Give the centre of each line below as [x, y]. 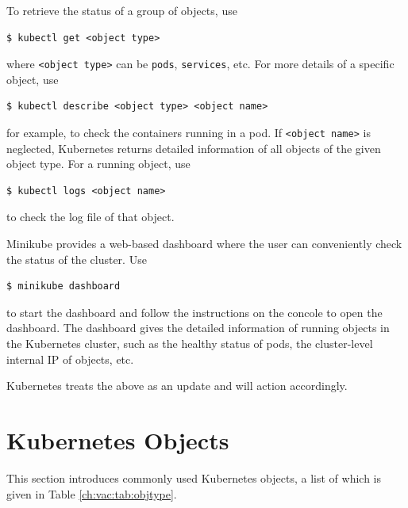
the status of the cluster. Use [77, 259]
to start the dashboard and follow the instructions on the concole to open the [194, 312]
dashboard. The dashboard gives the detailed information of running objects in [198, 328]
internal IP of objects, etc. [70, 359]
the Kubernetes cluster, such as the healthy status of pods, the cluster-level [190, 344]
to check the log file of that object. [90, 217]
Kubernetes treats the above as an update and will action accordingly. [177, 386]
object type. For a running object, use [98, 164]
